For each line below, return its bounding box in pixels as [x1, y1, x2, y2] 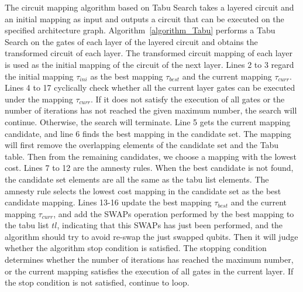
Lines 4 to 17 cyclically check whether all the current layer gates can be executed [5, 81, 295, 94]
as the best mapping [90, 70, 163, 82]
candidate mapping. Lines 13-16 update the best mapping [5, 196, 212, 208]
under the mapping [5, 92, 73, 105]
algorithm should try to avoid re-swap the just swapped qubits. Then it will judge [5, 230, 298, 242]
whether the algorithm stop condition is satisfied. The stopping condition [5, 242, 267, 254]
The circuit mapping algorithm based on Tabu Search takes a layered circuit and [5, 1, 294, 13]
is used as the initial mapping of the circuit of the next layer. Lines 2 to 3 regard [5, 58, 294, 70]
